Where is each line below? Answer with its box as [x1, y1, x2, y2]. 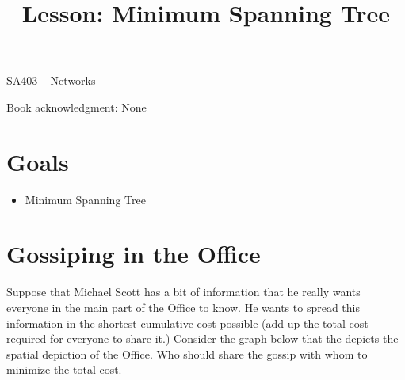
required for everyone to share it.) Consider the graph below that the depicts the [6, 330, 399, 347]
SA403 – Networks [6, 72, 96, 89]
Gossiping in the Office [6, 237, 261, 270]
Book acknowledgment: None [6, 98, 147, 115]
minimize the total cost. [6, 361, 122, 378]
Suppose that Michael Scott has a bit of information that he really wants [6, 283, 361, 300]
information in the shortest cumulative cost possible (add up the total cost [6, 314, 369, 331]
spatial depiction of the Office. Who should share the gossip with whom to [6, 345, 368, 362]
